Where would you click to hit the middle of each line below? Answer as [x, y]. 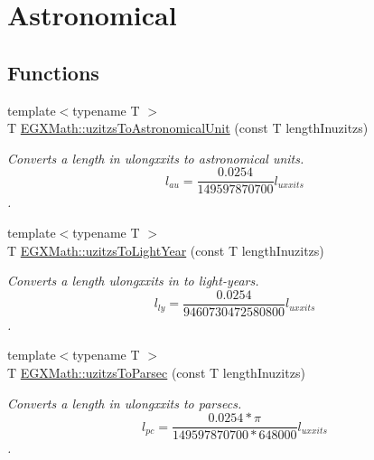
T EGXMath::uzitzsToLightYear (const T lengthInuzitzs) [166, 250]
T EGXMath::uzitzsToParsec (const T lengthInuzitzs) [156, 373]
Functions [53, 72]
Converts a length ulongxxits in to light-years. [133, 281]
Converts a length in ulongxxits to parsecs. [125, 403]
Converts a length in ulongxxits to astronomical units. [156, 158]
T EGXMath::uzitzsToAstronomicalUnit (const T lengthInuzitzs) [188, 128]
